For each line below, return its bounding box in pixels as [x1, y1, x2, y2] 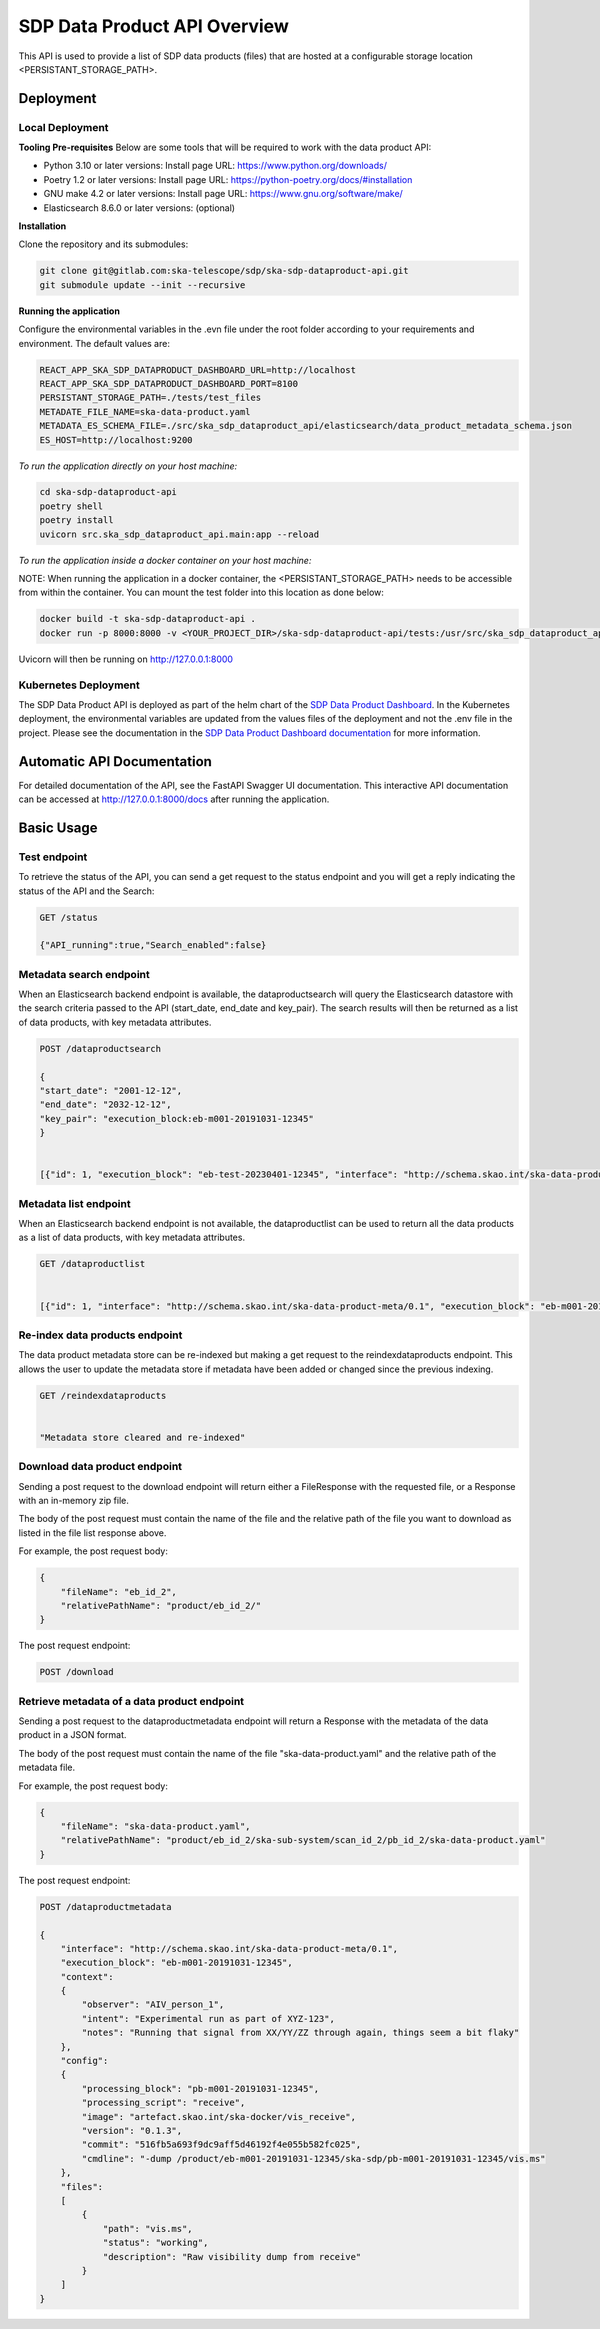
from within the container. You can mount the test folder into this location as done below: [18, 586, 385, 599]
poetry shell [39, 500, 104, 512]
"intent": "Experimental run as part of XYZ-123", [81, 2013, 335, 2024]
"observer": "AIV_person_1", [81, 1999, 225, 2010]
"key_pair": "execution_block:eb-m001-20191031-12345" [39, 1113, 314, 1124]
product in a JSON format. [18, 1729, 127, 1741]
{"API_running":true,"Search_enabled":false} [39, 940, 267, 951]
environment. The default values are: [18, 337, 170, 349]
